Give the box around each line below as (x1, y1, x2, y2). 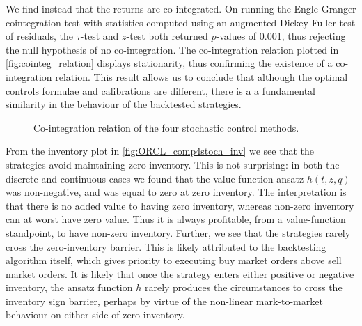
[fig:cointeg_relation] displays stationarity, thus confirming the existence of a (6, 56, 333, 70)
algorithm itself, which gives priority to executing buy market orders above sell (6, 253, 342, 267)
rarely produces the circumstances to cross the (144, 280, 343, 295)
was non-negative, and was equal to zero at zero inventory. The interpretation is (6, 185, 347, 199)
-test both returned (126, 29, 208, 43)
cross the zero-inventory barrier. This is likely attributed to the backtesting (6, 239, 326, 254)
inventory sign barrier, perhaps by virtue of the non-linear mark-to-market (6, 293, 323, 308)
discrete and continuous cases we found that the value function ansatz (6, 171, 304, 185)
